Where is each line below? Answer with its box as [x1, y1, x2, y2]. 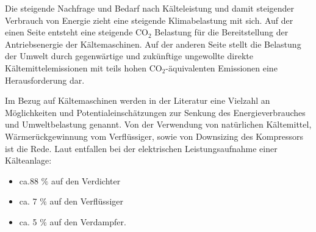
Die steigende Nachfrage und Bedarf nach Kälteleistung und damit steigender [5, 2, 295, 14]
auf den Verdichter [51, 174, 121, 187]
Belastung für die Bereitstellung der [154, 26, 289, 38]
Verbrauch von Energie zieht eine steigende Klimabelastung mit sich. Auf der [5, 13, 293, 26]
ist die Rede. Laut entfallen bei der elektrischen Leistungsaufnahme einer [5, 142, 278, 154]
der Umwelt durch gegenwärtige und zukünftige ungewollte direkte [5, 49, 253, 62]
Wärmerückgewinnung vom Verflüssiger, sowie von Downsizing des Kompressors [5, 129, 304, 142]
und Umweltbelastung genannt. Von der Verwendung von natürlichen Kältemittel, [5, 118, 312, 131]
